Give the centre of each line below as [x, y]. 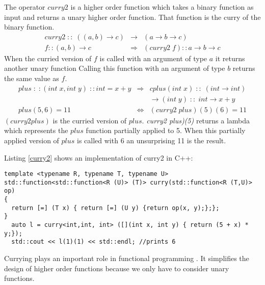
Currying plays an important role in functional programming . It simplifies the [127, 258]
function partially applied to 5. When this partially [166, 130]
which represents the [36, 130]
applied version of [32, 140]
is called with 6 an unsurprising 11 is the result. [152, 140]
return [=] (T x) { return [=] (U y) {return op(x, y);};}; [115, 208]
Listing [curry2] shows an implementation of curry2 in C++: [99, 157]
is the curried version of [90, 120]
